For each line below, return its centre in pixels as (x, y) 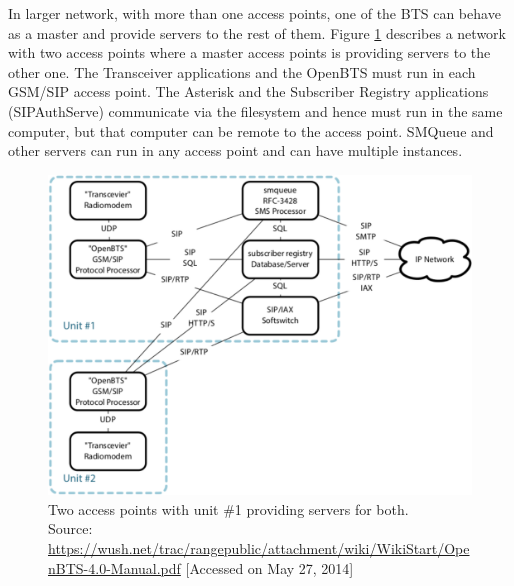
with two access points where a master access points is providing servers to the (249, 52)
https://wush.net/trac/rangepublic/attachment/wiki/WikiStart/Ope (259, 548)
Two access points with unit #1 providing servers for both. (228, 508)
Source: (70, 528)
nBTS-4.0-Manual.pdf (114, 567)
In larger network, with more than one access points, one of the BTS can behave (254, 13)
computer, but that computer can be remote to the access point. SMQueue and (251, 130)
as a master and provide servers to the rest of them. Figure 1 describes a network (257, 32)
